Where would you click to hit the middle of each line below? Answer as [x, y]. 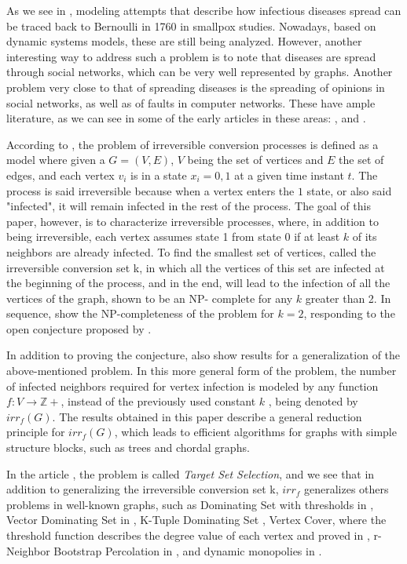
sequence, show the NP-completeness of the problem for [140, 313]
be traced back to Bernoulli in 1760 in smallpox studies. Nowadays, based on [191, 25]
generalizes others [346, 489]
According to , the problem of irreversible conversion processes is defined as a [192, 144]
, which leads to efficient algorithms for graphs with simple [255, 432]
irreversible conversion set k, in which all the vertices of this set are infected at [196, 267]
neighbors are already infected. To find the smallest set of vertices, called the [191, 251]
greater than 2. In [348, 298]
